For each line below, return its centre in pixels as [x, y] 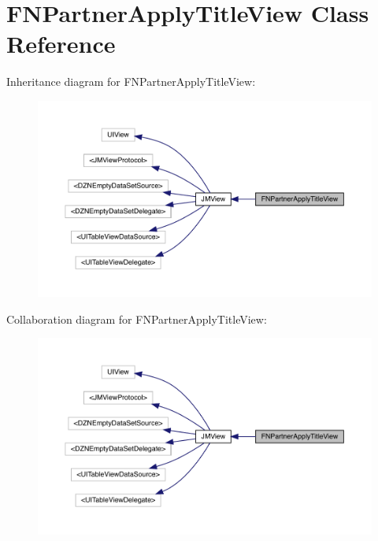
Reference [61, 44]
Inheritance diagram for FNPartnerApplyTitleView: [131, 82]
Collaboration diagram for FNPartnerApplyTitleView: [137, 319]
